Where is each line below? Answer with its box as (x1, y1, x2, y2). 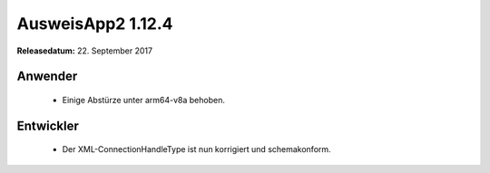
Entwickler (16, 118, 79, 133)
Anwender (16, 69, 78, 84)
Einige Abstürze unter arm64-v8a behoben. (62, 94, 226, 105)
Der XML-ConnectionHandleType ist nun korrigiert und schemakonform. (62, 144, 331, 155)
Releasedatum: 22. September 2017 (16, 45, 153, 56)
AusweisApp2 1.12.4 (16, 14, 173, 34)
